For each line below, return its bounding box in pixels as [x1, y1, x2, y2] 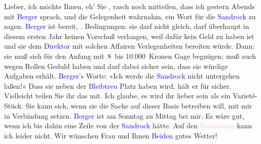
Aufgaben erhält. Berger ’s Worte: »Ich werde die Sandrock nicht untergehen [4, 70, 240, 81]
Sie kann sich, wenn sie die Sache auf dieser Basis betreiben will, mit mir [25, 100, 252, 111]
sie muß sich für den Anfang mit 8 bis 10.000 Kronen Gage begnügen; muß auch [4, 50, 256, 61]
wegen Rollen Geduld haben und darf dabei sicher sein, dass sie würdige [4, 60, 228, 71]
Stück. [4, 100, 24, 111]
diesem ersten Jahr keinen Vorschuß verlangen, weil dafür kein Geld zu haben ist [4, 30, 254, 41]
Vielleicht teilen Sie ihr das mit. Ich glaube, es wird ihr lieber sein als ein [4, 90, 231, 101]
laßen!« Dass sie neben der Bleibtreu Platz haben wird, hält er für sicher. [4, 80, 232, 91]
